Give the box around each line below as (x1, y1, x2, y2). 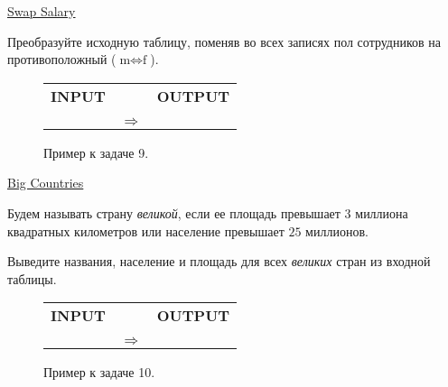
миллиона (355, 203, 408, 222)
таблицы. (7, 269, 57, 288)
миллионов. (305, 221, 369, 240)
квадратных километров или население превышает (7, 221, 285, 240)
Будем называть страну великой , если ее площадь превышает (7, 203, 341, 222)
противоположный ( (7, 50, 117, 69)
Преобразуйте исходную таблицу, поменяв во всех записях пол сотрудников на (7, 32, 442, 51)
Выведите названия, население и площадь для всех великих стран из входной (7, 252, 431, 271)
